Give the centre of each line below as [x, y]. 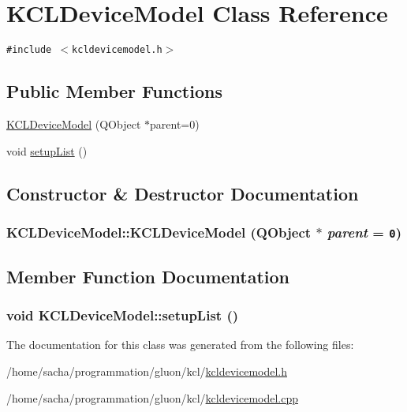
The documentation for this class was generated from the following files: [180, 345]
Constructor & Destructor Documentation [183, 193]
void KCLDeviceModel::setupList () [123, 315]
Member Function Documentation [148, 276]
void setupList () [47, 150]
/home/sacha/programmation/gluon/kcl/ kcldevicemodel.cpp [153, 397]
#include [29, 50]
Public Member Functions [114, 91]
